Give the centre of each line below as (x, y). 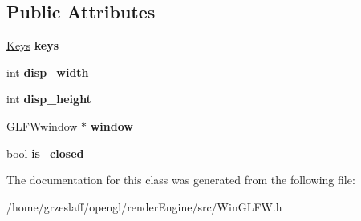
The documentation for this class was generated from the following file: (181, 180)
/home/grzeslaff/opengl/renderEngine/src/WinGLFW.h (144, 206)
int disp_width (48, 72)
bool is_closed (45, 153)
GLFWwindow (42, 125)
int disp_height (49, 99)
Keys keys (32, 45)
